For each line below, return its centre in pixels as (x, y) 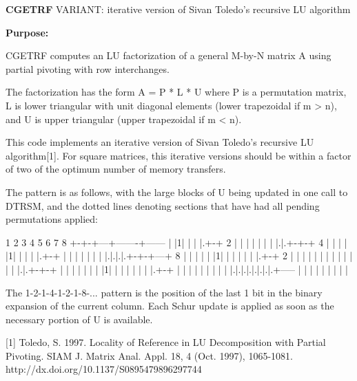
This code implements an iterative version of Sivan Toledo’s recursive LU (160, 142)
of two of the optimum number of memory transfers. (116, 169)
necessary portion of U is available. (79, 319)
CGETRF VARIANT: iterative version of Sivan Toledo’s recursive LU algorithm (178, 9)
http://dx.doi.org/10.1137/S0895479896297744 (104, 369)
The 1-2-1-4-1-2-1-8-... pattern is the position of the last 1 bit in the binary (164, 292)
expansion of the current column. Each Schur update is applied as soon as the (170, 306)
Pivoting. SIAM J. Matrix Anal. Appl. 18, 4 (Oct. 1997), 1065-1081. (149, 355)
